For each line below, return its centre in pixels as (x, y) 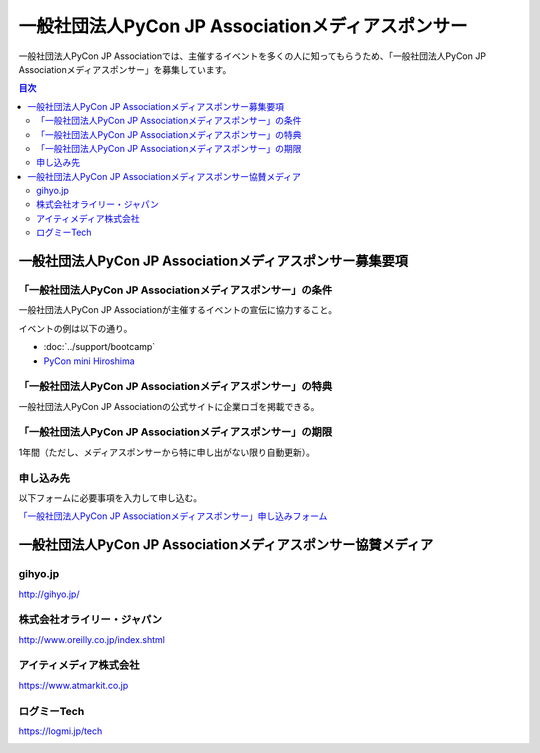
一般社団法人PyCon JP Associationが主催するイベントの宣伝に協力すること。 (178, 310)
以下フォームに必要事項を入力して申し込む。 (110, 497)
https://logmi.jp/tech (60, 731)
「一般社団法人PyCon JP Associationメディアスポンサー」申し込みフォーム (173, 516)
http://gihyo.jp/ (49, 594)
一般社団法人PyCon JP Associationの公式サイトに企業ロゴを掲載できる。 (169, 406)
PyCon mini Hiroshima (89, 361)
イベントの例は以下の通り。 (75, 328)
